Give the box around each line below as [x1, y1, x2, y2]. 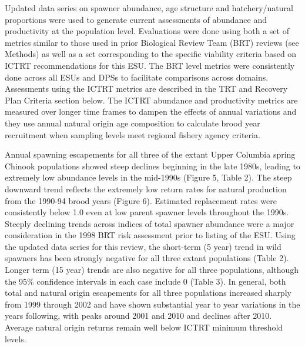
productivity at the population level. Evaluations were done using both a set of [5, 25, 289, 37]
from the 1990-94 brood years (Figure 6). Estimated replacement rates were [5, 194, 277, 206]
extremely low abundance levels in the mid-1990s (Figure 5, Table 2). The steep [5, 171, 292, 183]
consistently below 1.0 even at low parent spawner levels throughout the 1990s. [5, 206, 289, 218]
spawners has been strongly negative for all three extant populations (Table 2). [5, 252, 289, 264]
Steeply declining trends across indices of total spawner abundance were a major [5, 217, 294, 229]
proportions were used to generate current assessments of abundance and [5, 13, 267, 25]
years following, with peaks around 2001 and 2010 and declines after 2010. [5, 309, 272, 322]
